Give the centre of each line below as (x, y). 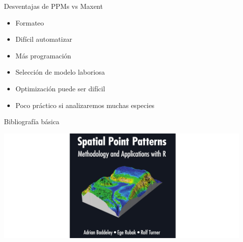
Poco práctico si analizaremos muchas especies (85, 105)
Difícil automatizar (44, 39)
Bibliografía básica (32, 121)
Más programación (43, 55)
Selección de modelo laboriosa (60, 72)
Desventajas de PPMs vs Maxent (53, 6)
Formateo (30, 22)
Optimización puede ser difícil (60, 88)
